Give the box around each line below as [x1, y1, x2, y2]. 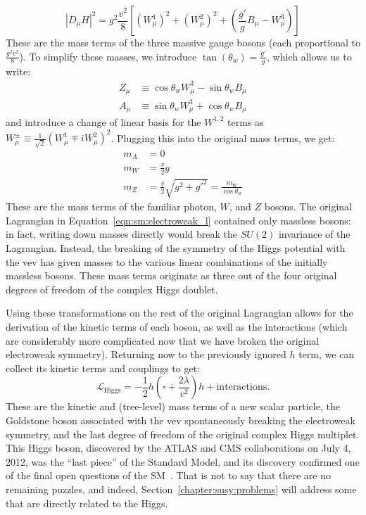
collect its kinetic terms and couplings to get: [6, 360, 200, 375]
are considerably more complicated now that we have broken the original [6, 333, 320, 348]
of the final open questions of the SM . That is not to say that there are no [6, 468, 332, 483]
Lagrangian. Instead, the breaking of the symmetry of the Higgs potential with [6, 241, 346, 255]
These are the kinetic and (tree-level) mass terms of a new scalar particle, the [6, 399, 340, 414]
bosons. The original [264, 199, 353, 214]
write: [6, 64, 31, 79]
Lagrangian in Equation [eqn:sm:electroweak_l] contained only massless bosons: [6, 212, 351, 227]
